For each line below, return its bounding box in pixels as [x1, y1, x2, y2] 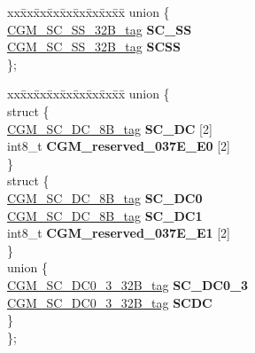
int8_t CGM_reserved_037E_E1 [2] [7, 224, 230, 242]
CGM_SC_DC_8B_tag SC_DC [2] [7, 119, 212, 137]
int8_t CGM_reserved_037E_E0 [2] [7, 137, 230, 155]
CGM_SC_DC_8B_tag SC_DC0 [7, 188, 203, 207]
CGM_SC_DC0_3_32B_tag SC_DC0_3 [7, 275, 249, 294]
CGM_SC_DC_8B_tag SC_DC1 [7, 206, 203, 224]
